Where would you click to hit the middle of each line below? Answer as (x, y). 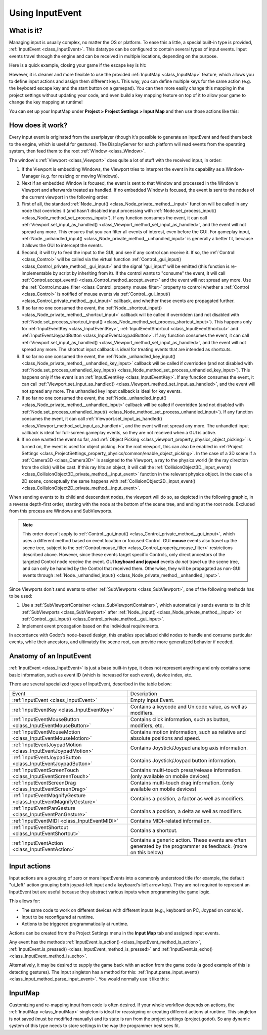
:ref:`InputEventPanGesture (44, 808)
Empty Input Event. (153, 700)
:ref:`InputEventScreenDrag (44, 782)
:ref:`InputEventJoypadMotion (47, 744)
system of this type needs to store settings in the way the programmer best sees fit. (94, 1026)
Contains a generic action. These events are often (188, 840)
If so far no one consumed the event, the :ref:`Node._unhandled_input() (94, 398)
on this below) (147, 852)
